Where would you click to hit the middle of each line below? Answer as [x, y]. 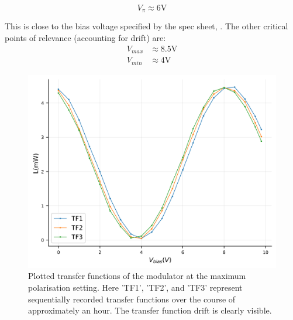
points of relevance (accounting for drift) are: [85, 38]
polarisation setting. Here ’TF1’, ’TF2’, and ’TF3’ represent [135, 287]
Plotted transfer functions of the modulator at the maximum [137, 276]
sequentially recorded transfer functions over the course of [132, 299]
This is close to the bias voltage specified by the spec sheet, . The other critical [146, 26]
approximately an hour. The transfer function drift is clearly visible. [150, 310]
